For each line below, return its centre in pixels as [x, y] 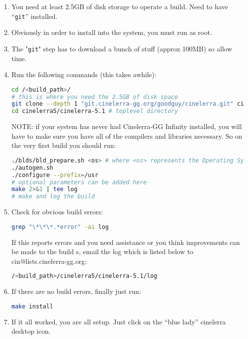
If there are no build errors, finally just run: [76, 291]
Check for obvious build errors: [57, 212]
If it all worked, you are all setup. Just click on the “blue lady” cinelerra [119, 321]
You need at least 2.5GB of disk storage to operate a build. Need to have [120, 6]
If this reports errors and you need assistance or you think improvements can [126, 242]
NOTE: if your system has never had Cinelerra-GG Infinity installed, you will [127, 126]
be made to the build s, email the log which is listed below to [102, 251]
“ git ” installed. [34, 16]
